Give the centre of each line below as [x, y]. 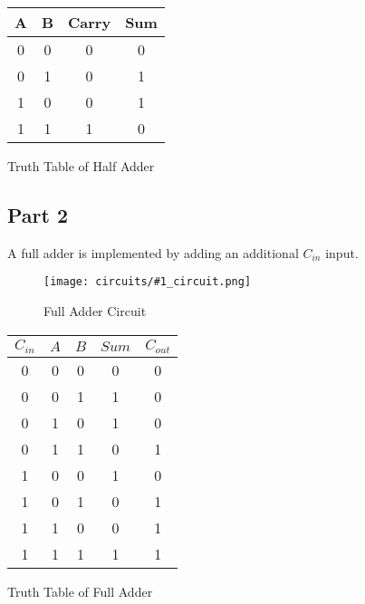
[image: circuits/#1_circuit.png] [148, 282]
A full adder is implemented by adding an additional [153, 252]
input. [342, 252]
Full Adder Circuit [95, 311]
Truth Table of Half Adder [81, 166]
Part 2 [38, 214]
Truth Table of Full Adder [80, 591]
